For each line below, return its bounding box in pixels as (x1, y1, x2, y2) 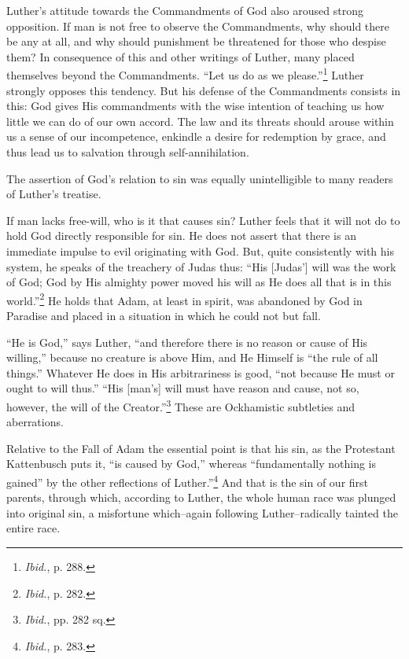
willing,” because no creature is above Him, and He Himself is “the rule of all (6, 349, 378, 366)
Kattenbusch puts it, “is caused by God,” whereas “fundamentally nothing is (6, 455, 377, 472)
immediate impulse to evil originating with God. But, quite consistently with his (6, 242, 394, 259)
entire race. (6, 520, 61, 536)
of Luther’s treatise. (6, 186, 101, 202)
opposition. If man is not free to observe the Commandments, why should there (6, 17, 389, 34)
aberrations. (6, 414, 64, 430)
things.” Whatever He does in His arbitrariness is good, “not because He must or (6, 364, 395, 381)
